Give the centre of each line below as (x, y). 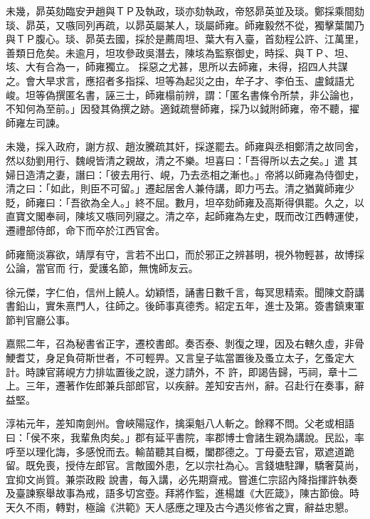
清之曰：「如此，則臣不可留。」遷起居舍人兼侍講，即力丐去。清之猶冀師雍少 (180, 188)
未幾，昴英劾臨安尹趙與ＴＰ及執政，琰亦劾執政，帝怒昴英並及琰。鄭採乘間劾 (185, 11)
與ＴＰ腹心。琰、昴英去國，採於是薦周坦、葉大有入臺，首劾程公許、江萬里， (185, 39)
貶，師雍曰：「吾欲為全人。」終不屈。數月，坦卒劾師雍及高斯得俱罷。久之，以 (185, 202)
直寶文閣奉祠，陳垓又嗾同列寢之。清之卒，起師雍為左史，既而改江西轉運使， (185, 216)
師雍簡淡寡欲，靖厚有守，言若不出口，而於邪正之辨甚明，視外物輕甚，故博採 (185, 254)
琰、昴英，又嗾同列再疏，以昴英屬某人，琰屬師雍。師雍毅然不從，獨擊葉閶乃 (185, 25)
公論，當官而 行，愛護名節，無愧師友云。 (102, 268)
